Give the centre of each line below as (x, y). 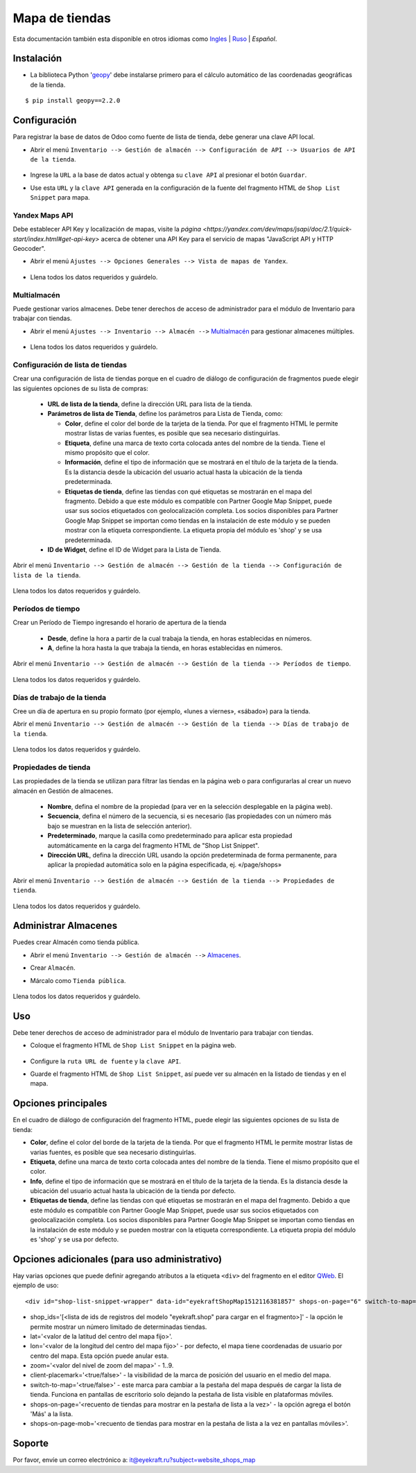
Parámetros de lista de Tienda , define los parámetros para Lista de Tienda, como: (165, 414)
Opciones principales (60, 1103)
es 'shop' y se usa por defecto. (75, 1239)
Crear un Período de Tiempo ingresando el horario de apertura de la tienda (120, 622)
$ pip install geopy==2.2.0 (73, 101)
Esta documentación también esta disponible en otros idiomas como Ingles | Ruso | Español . (145, 39)
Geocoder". (29, 249)
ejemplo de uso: (36, 1285)
